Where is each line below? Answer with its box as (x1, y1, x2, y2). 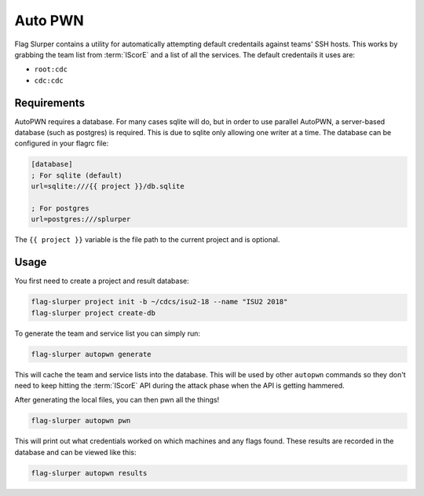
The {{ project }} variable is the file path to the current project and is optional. (14, 235, 280, 244)
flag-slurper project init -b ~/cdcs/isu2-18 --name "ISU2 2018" (31, 297, 288, 307)
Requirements (14, 96, 86, 109)
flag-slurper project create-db (31, 308, 156, 318)
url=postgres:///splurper (31, 215, 131, 224)
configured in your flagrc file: (14, 138, 109, 149)
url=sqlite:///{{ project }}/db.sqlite (31, 182, 185, 191)
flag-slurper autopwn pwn (31, 417, 131, 425)
